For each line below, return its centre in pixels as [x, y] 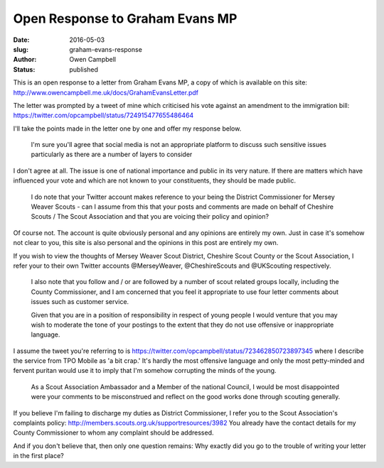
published [84, 69]
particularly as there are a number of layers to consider [112, 154]
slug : [21, 49]
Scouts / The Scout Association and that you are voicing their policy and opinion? [150, 217]
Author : [25, 60]
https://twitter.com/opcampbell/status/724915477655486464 [103, 115]
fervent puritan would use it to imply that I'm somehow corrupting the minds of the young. [145, 371]
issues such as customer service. [80, 302]
